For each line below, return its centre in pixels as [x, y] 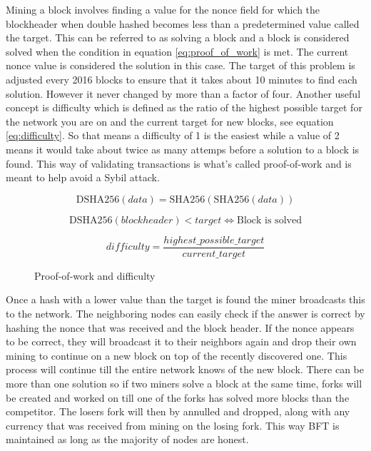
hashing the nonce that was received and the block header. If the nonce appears [180, 327]
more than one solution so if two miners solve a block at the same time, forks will [184, 383]
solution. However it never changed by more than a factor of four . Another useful [183, 93]
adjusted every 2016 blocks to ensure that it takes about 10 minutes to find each [182, 79]
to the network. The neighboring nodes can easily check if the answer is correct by [185, 313]
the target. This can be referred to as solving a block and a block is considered [178, 37]
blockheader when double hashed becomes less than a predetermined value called [183, 23]
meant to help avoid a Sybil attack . [83, 177]
